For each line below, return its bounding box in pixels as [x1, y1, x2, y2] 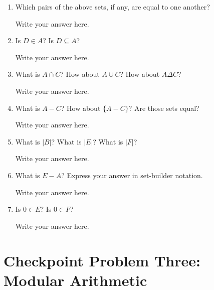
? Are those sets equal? [128, 102, 199, 113]
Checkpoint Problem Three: [4, 250, 200, 270]
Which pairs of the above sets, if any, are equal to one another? [15, 2, 210, 12]
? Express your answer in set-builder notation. [61, 170, 203, 180]
